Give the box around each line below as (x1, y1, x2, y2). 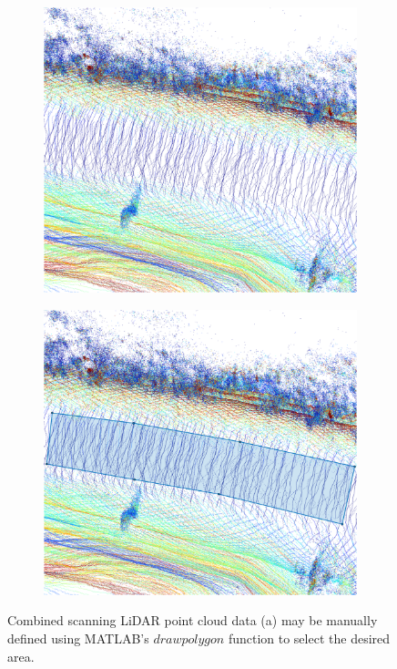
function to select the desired (228, 628, 391, 647)
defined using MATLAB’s (7, 628, 149, 647)
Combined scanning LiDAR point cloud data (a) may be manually (7, 611, 378, 630)
